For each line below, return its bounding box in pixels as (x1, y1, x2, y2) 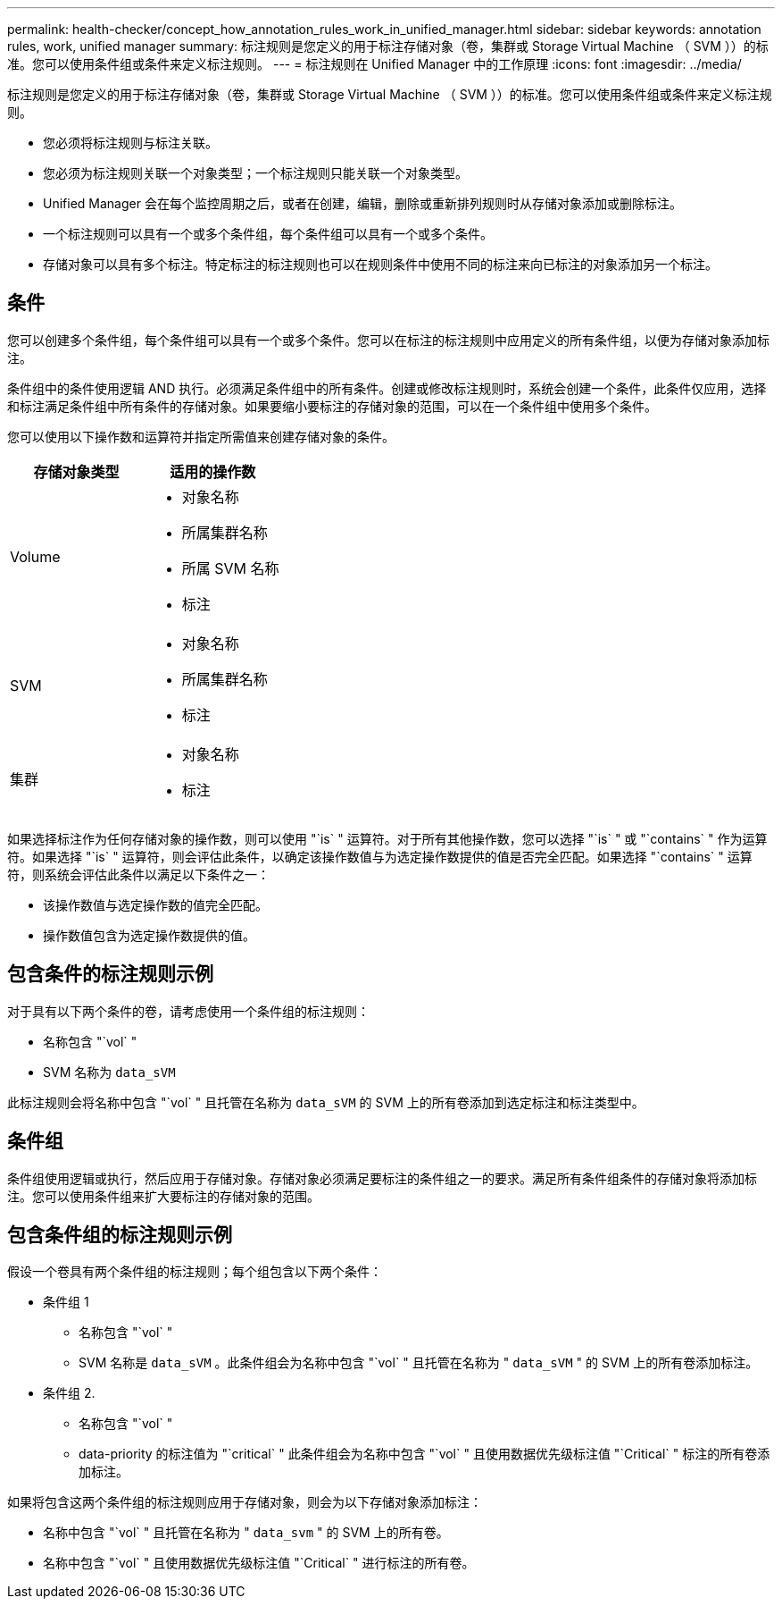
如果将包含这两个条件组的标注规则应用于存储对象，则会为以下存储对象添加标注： (7, 1494, 482, 1510)
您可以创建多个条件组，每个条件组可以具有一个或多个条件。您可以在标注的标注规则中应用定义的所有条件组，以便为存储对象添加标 (7, 332, 770, 348)
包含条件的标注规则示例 (7, 963, 213, 986)
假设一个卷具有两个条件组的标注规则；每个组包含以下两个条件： (7, 1264, 382, 1280)
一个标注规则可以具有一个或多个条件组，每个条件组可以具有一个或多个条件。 (43, 226, 493, 241)
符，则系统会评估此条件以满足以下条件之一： (7, 866, 270, 882)
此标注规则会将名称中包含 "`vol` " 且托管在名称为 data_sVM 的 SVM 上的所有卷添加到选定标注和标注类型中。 (7, 1094, 645, 1110)
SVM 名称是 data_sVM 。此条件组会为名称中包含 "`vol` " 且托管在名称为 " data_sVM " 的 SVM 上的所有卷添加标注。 (79, 1355, 759, 1371)
